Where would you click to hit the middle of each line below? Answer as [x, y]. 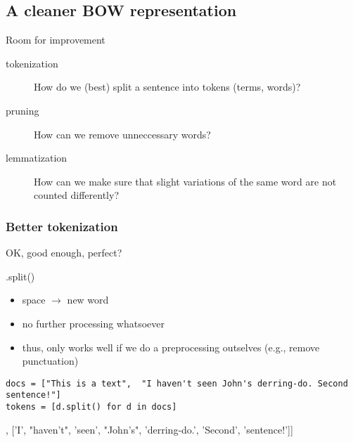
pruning [23, 110]
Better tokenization [62, 226]
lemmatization [37, 158]
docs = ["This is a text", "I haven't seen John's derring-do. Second [177, 383]
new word [88, 300]
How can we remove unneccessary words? [122, 134]
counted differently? [76, 195]
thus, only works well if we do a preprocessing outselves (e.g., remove [171, 347]
